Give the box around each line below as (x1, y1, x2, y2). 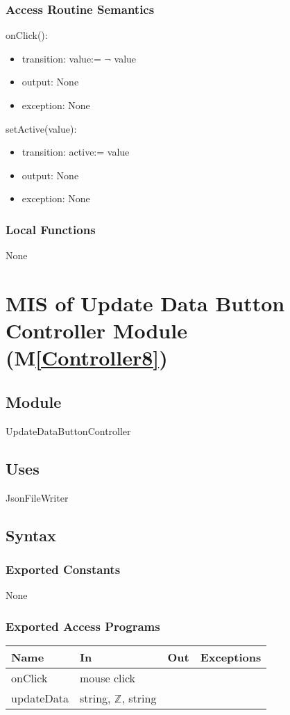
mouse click (79, 669, 135, 686)
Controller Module (6, 316, 187, 345)
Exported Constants (6, 560, 121, 577)
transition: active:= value (22, 145, 130, 159)
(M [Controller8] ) (6, 343, 168, 372)
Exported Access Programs (6, 617, 160, 634)
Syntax (6, 524, 56, 545)
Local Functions (6, 220, 96, 238)
